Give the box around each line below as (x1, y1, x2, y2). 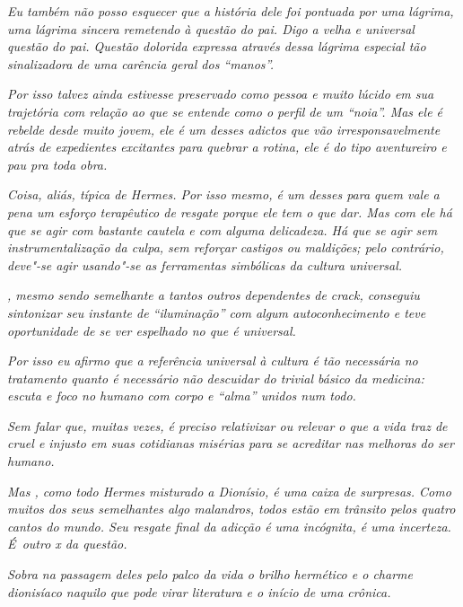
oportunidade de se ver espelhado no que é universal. (7, 321, 296, 339)
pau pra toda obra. (7, 154, 108, 173)
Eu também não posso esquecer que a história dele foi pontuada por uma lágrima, (7, 2, 454, 20)
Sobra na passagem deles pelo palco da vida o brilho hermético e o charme (7, 565, 413, 584)
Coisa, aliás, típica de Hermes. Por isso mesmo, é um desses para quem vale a (7, 185, 440, 204)
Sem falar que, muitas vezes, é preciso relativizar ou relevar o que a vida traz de (7, 416, 448, 435)
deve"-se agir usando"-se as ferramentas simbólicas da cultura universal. (7, 255, 403, 274)
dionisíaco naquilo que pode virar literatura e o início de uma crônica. (7, 582, 391, 601)
